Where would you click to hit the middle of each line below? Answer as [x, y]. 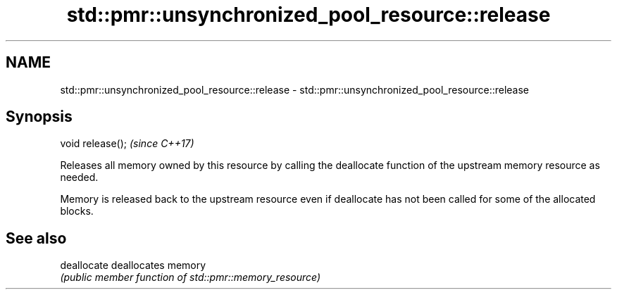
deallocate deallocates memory [133, 265]
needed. [79, 177]
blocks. [77, 211]
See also [36, 238]
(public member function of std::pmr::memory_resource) [191, 277]
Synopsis [39, 117]
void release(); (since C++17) [127, 144]
